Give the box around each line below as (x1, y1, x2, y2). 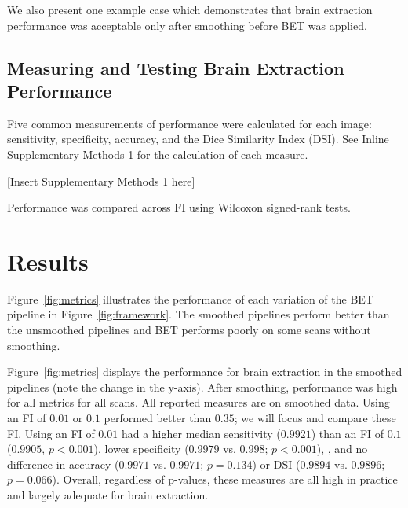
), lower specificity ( (93, 440, 189, 457)
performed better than (104, 410, 212, 426)
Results (7, 245, 89, 277)
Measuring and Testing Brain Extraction (7, 55, 344, 79)
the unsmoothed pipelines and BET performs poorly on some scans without (7, 322, 371, 338)
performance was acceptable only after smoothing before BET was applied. (7, 17, 367, 33)
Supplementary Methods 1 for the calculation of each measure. (7, 145, 308, 162)
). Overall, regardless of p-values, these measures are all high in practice (52, 471, 398, 488)
